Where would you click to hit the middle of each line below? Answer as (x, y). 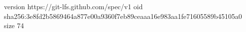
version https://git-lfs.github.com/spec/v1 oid (73, 6)
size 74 (14, 25)
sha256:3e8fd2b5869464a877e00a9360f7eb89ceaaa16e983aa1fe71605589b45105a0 (123, 16)
